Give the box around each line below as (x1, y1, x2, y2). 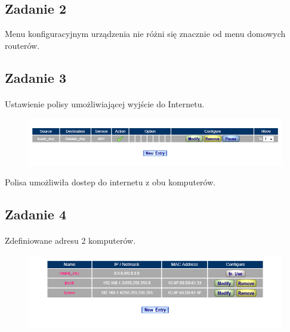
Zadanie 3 (5, 68, 66, 86)
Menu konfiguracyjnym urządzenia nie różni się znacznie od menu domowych (5, 27, 286, 40)
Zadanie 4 (5, 205, 66, 224)
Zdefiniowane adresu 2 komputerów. (5, 234, 136, 247)
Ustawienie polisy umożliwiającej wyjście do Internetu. (5, 97, 205, 110)
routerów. (5, 39, 40, 51)
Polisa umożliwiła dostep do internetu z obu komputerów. (5, 176, 216, 188)
